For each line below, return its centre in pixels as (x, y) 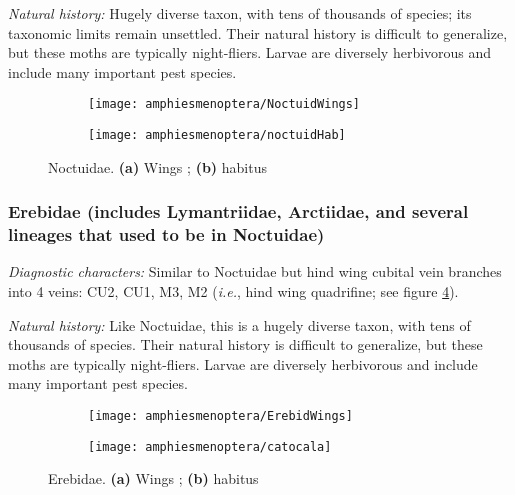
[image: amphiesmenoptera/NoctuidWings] (224, 104)
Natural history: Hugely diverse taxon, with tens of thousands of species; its (240, 13)
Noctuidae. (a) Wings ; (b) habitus (157, 166)
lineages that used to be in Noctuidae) (166, 234)
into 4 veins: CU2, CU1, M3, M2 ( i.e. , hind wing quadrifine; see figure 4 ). (233, 291)
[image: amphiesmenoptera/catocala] (210, 446)
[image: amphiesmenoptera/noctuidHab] (217, 135)
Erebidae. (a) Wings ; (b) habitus (153, 478)
